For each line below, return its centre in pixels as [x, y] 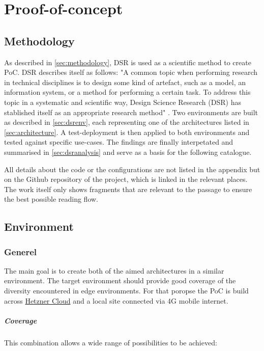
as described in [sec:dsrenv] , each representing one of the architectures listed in [127, 122]
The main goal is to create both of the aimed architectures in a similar [114, 270]
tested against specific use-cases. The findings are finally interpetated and [119, 142]
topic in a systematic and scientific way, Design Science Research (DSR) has [123, 102]
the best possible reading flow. [51, 199]
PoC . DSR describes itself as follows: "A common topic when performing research [131, 72]
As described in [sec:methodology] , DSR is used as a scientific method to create [128, 62]
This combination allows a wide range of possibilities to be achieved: [111, 342]
